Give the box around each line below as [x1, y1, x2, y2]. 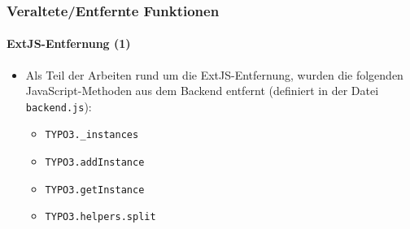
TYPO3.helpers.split [45, 211, 156, 223]
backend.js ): [25, 97, 92, 114]
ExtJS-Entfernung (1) [7, 35, 131, 52]
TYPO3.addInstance [45, 157, 145, 169]
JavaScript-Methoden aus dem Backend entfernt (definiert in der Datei [25, 82, 379, 99]
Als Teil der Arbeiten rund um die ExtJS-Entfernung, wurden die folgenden [25, 66, 403, 83]
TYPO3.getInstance [45, 184, 145, 196]
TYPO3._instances [45, 129, 139, 141]
